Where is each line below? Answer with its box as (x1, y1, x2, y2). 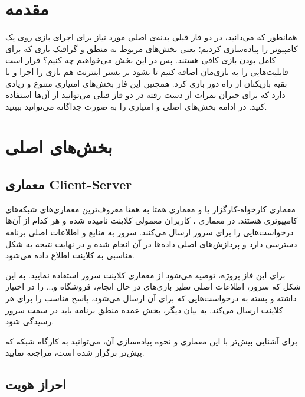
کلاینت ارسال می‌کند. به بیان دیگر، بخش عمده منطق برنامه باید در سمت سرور (5, 303, 283, 316)
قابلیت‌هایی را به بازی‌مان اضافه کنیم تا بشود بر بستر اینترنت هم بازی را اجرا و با (5, 65, 288, 77)
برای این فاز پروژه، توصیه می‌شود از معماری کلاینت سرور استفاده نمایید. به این (5, 268, 286, 281)
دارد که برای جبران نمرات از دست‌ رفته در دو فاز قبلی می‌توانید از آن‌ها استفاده (5, 88, 286, 101)
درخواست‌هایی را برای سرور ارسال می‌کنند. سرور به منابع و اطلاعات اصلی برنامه (5, 226, 294, 238)
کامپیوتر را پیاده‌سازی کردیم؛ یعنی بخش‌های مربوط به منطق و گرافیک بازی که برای (5, 42, 298, 54)
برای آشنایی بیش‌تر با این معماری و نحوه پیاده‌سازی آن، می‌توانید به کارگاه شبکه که (5, 334, 297, 347)
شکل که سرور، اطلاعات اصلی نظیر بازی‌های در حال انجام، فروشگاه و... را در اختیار (5, 280, 301, 293)
